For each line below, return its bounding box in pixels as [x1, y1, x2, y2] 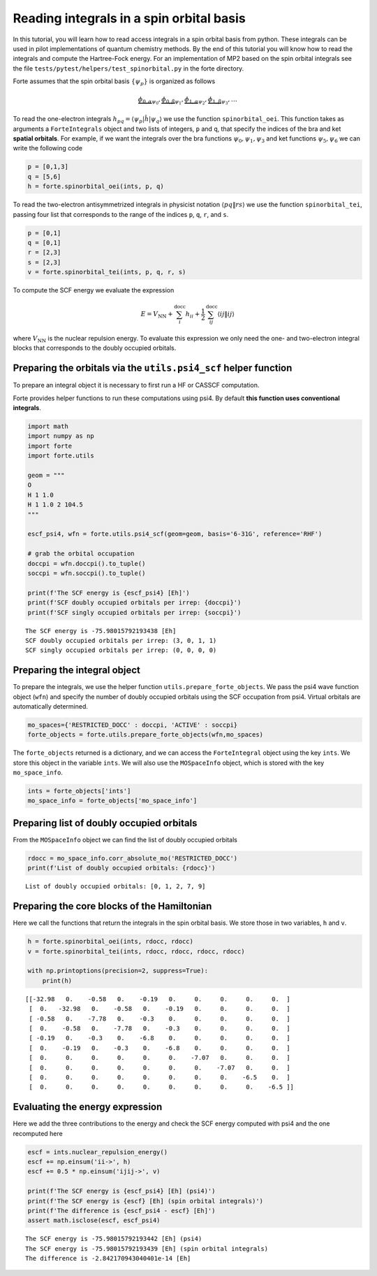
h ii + [185, 310, 200, 320]
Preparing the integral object [13, 665, 141, 676]
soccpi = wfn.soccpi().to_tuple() [27, 569, 146, 577]
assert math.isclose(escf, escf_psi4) [27, 1217, 161, 1224]
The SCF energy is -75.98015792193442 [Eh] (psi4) [25, 1235, 202, 1243]
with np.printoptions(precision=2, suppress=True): [27, 967, 209, 975]
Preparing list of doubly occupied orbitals [13, 817, 198, 829]
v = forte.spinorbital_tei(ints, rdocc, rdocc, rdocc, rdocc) [27, 947, 245, 955]
